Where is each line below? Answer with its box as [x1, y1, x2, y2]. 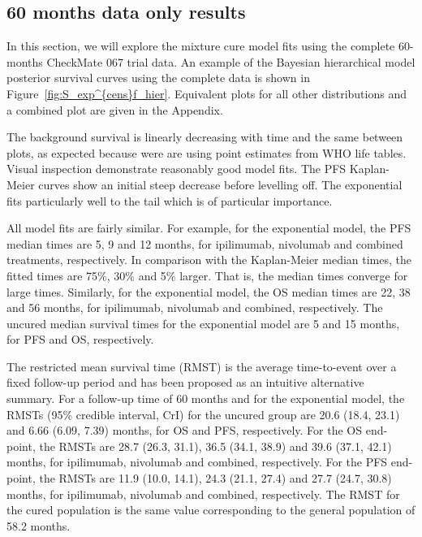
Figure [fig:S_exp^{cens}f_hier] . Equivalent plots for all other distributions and [6, 84, 407, 102]
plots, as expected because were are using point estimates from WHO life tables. [6, 144, 407, 161]
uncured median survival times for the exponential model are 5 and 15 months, [6, 314, 400, 331]
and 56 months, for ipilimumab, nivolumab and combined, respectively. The [6, 299, 383, 316]
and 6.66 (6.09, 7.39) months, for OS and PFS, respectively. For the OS [6, 422, 363, 439]
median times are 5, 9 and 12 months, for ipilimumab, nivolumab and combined [6, 235, 403, 252]
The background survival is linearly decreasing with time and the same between [6, 128, 403, 145]
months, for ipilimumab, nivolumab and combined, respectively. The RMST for [6, 485, 400, 502]
